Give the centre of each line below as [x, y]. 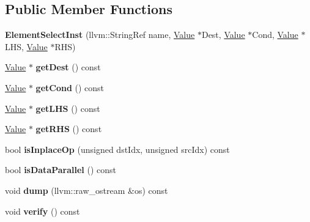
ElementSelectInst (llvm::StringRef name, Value [100, 35]
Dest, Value [223, 35]
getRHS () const [69, 129]
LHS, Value [26, 46]
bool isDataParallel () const [61, 170]
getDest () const [68, 67]
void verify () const [42, 211]
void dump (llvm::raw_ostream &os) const [87, 190]
